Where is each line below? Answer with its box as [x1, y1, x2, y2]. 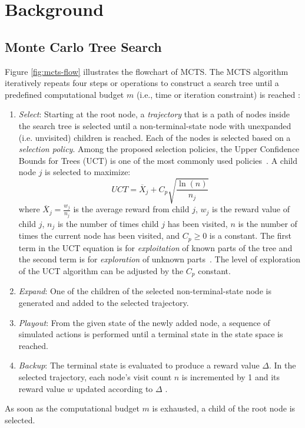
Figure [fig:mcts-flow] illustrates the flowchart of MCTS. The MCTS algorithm [5, 65, 289, 77]
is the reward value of [212, 203, 290, 215]
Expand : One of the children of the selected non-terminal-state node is [18, 285, 271, 297]
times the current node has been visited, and [18, 229, 180, 242]
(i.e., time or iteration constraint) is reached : [136, 88, 300, 100]
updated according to [76, 382, 153, 394]
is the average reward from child [73, 203, 190, 215]
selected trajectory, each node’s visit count [18, 371, 172, 383]
